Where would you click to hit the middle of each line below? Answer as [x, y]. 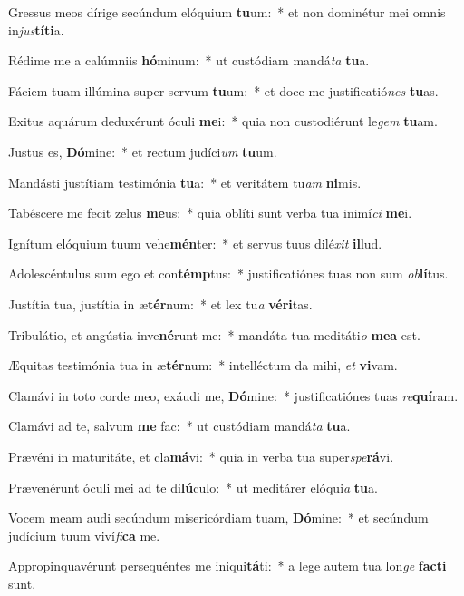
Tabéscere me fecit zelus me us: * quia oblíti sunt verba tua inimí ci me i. [210, 213]
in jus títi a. [36, 29]
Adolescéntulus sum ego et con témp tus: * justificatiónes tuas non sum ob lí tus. [228, 274]
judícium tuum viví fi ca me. [84, 535]
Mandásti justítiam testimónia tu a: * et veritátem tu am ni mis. [185, 182]
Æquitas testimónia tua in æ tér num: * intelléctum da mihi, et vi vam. [203, 365]
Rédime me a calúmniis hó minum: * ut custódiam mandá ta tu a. [189, 60]
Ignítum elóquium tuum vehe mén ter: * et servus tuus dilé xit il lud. [195, 243]
